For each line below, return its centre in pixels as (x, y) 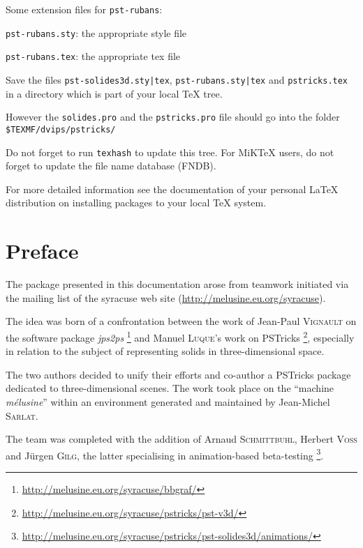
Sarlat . (22, 415)
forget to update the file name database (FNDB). (111, 166)
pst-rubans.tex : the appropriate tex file (93, 56)
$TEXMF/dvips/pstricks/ (61, 129)
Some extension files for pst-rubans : (84, 9)
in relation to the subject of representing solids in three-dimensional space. (165, 351)
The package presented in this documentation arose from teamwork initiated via (177, 284)
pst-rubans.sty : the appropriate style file (96, 32)
